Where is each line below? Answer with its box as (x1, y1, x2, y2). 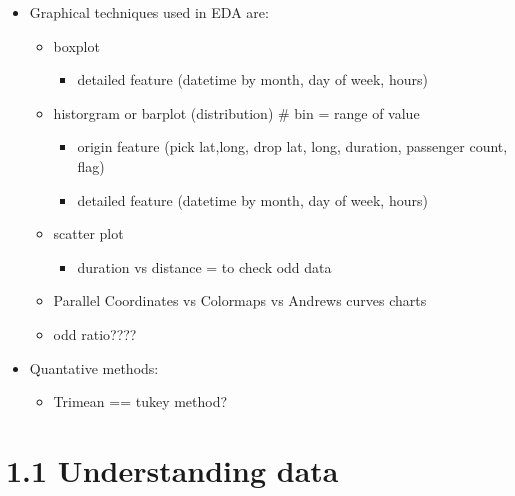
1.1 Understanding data (6, 449, 339, 490)
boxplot (53, 35, 100, 56)
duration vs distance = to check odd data (77, 256, 332, 277)
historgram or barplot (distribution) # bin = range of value (53, 102, 420, 123)
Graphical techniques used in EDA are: (29, 2, 269, 22)
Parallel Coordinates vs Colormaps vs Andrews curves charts (53, 290, 427, 311)
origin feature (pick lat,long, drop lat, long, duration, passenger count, (77, 136, 508, 157)
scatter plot (53, 223, 124, 244)
